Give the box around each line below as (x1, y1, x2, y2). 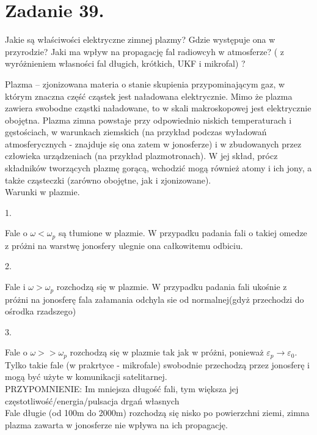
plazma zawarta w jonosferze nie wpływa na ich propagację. (5, 418, 228, 431)
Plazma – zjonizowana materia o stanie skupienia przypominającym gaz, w (5, 77, 285, 90)
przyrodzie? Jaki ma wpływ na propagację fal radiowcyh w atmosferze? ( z (5, 45, 285, 58)
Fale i (5, 280, 26, 293)
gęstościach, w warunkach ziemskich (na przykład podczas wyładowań (5, 125, 267, 138)
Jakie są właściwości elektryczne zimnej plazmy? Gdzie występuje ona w (5, 33, 275, 46)
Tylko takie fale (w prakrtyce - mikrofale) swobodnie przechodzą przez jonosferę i (5, 358, 310, 371)
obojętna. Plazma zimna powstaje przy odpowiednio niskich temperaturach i (5, 113, 292, 126)
